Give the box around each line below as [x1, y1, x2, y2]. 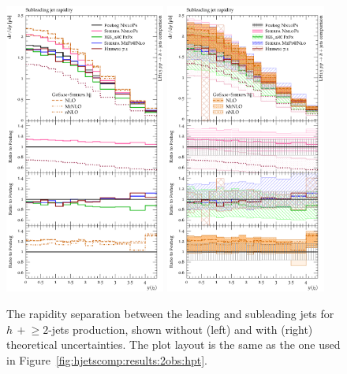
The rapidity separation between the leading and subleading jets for [6, 305, 334, 322]
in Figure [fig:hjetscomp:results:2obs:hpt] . [6, 351, 207, 368]
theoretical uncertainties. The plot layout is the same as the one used [6, 336, 341, 353]
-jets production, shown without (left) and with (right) [48, 320, 313, 337]
